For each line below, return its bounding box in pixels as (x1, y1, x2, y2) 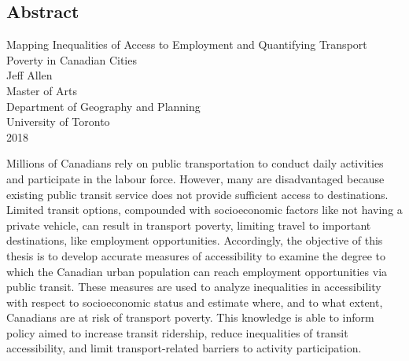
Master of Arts (6, 82, 78, 98)
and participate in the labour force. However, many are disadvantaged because (6, 170, 385, 186)
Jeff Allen (6, 67, 53, 83)
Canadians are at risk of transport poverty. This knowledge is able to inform (6, 309, 374, 326)
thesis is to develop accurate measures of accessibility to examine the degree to (6, 247, 386, 263)
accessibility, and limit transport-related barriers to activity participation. (6, 340, 362, 356)
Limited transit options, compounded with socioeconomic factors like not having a (6, 201, 403, 218)
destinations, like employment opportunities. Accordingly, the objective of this (6, 232, 383, 249)
